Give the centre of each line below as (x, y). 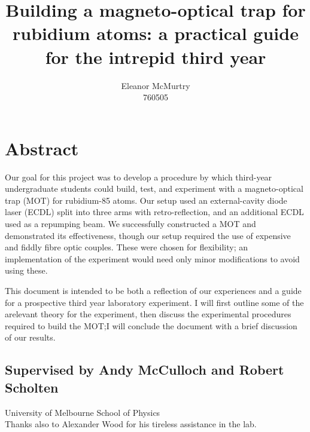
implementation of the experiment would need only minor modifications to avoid (152, 258)
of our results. (30, 337)
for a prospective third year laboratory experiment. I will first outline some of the (154, 302)
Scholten (32, 387)
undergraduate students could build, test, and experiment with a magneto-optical (154, 189)
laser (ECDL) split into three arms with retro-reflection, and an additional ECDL (154, 212)
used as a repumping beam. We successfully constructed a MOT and (130, 223)
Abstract (42, 148)
